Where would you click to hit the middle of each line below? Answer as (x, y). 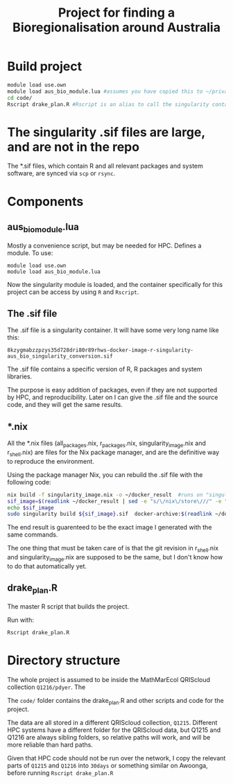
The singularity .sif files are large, (106, 132)
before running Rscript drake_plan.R (60, 773)
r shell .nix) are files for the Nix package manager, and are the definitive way (113, 453)
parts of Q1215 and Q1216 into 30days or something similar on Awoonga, (107, 766)
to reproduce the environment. (51, 461)
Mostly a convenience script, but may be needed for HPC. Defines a (104, 245)
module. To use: (30, 253)
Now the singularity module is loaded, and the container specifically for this (115, 284)
